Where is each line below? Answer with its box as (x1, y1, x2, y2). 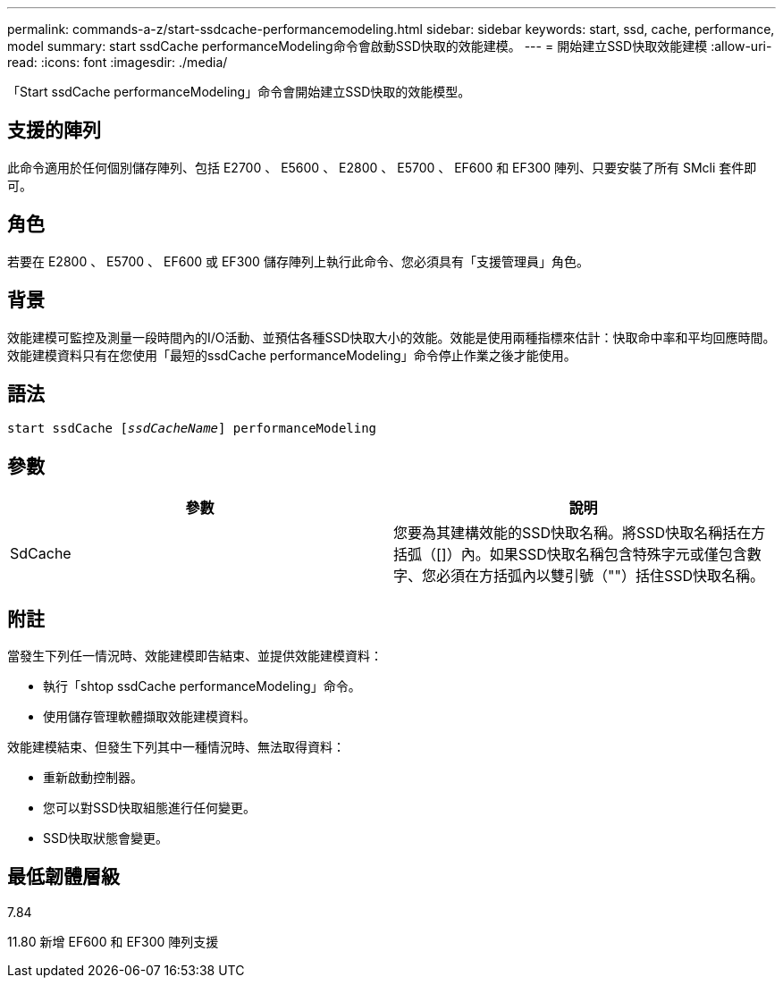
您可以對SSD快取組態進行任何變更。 (43, 800, 257, 816)
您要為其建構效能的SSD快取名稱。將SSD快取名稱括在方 (393, 524, 766, 543)
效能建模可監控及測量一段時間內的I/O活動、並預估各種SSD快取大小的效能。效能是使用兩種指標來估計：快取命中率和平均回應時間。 (7, 329, 776, 345)
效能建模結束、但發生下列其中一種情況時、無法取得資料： (7, 739, 345, 755)
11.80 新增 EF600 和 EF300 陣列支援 (7, 933, 219, 949)
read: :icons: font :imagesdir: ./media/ (7, 55, 228, 70)
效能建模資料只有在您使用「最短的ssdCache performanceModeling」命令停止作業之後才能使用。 (7, 347, 577, 363)
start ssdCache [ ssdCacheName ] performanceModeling (7, 421, 377, 436)
